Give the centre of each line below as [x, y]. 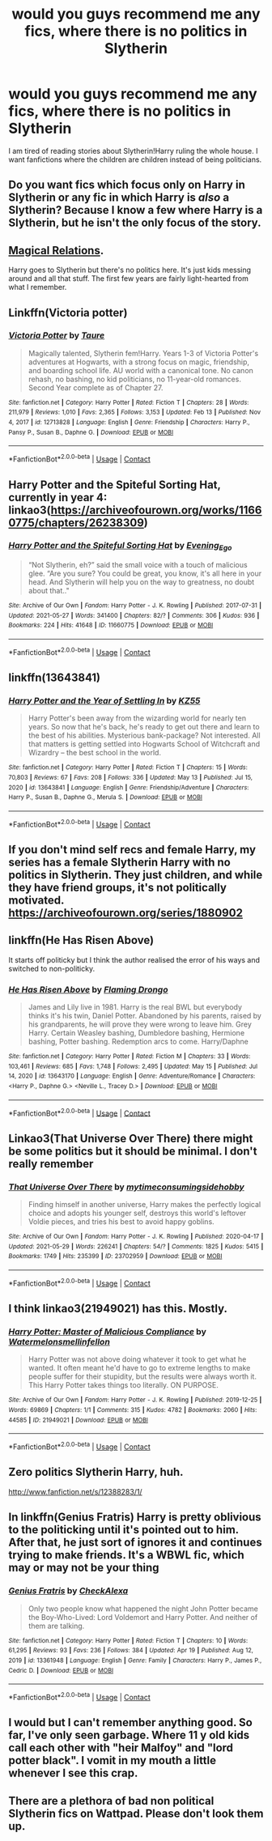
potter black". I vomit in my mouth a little [113, 1760]
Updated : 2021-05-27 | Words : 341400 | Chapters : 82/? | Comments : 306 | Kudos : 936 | [134, 615]
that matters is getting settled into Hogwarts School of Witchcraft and [144, 744]
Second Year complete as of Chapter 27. [96, 387]
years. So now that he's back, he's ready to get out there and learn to [144, 727]
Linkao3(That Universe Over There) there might [131, 1138]
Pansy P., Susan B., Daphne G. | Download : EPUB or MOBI [91, 432]
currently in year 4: [58, 497]
